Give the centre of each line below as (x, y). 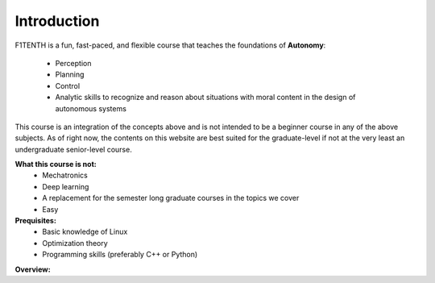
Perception (73, 63)
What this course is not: (56, 164)
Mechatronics (65, 175)
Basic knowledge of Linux (85, 232)
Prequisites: (35, 221)
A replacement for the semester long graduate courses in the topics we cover (171, 198)
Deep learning (66, 186)
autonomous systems (91, 108)
